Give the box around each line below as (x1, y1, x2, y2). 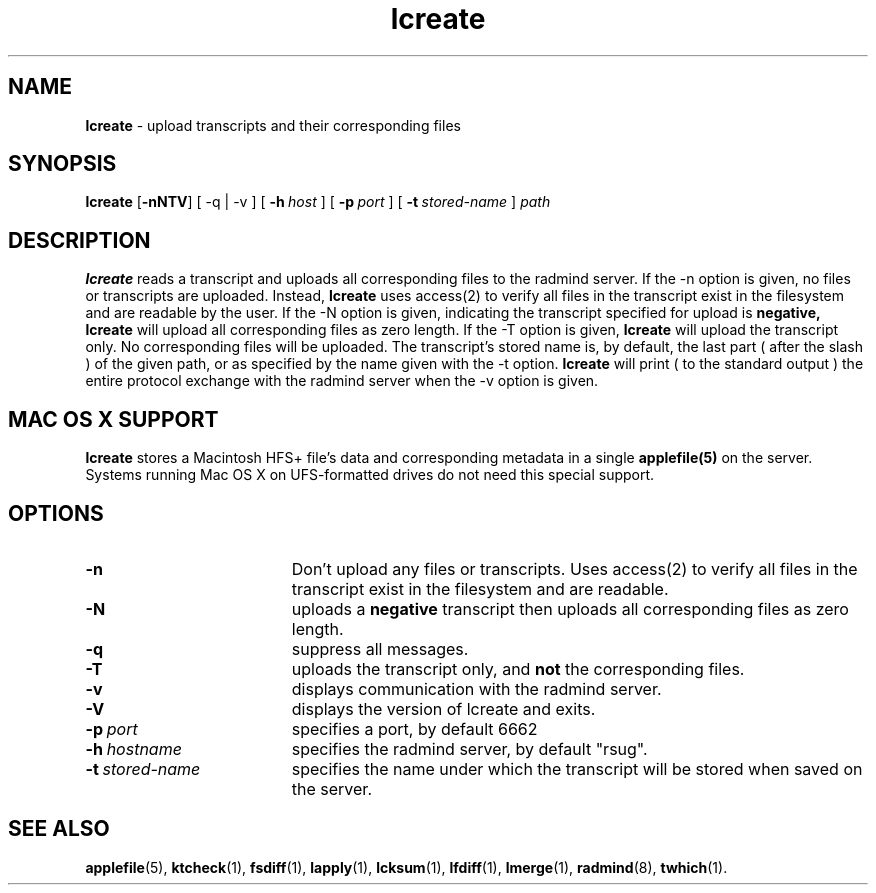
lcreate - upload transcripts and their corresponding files (85, 116, 461, 134)
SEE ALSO (8, 816, 110, 842)
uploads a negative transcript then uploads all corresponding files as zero (291, 598, 849, 619)
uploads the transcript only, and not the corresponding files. (291, 658, 745, 679)
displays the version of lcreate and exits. (291, 698, 596, 719)
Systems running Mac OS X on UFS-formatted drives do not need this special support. (85, 466, 655, 484)
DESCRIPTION (8, 227, 151, 253)
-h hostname (85, 738, 182, 759)
